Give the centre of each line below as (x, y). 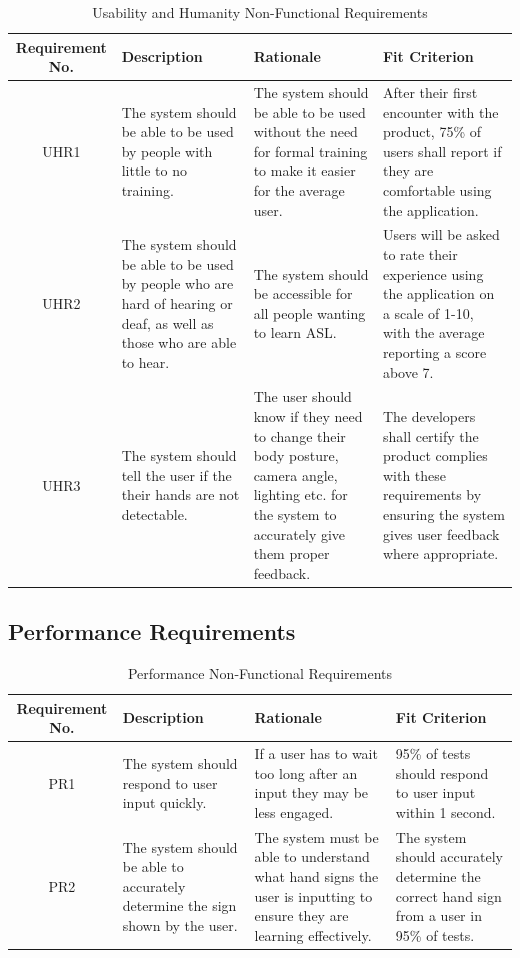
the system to (295, 514)
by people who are (177, 283)
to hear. (145, 361)
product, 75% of (431, 131)
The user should (302, 396)
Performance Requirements (152, 631)
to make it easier (304, 170)
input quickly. (164, 802)
